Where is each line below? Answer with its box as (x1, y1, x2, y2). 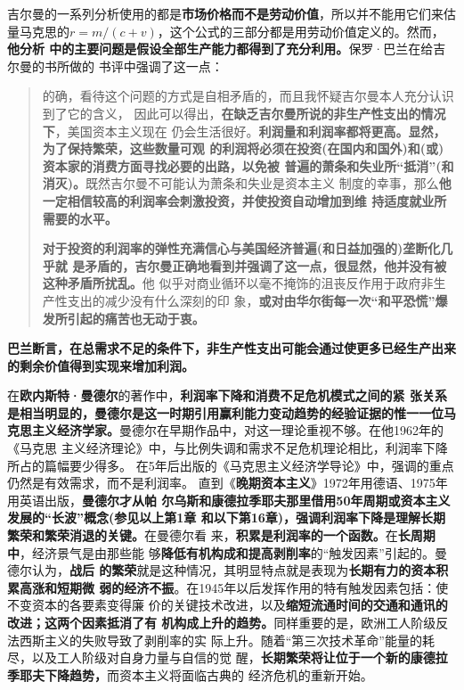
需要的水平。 (42, 209, 118, 227)
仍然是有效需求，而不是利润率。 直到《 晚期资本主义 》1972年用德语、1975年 (7, 473, 448, 492)
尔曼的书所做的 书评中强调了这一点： (7, 56, 224, 75)
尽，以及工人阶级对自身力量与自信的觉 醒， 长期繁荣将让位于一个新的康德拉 (7, 648, 448, 667)
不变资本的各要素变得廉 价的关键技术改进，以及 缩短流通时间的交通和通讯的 (7, 596, 448, 614)
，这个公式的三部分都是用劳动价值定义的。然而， (157, 21, 444, 40)
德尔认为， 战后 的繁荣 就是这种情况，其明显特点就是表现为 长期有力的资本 (7, 561, 436, 579)
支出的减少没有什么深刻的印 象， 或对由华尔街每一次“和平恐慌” (67, 291, 436, 309)
